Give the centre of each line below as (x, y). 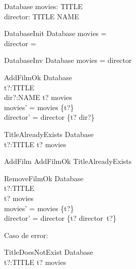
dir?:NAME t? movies (38, 97)
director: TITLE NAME (42, 16)
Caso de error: (26, 235)
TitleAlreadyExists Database (49, 134)
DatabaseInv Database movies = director (68, 60)
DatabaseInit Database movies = (55, 33)
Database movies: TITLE (43, 6)
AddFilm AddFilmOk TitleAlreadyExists (68, 161)
